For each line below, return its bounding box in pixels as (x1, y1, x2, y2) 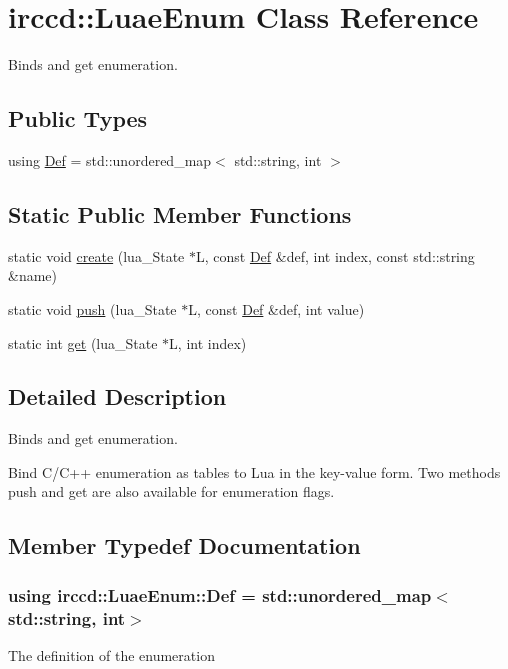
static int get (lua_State (8, 332, 158, 353)
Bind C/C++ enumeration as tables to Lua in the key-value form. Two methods (8, 461, 501, 482)
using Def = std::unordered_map (8, 149, 212, 170)
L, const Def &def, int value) (188, 298, 365, 319)
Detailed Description (8, 381, 227, 412)
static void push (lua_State (8, 298, 177, 319)
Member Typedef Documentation (8, 530, 361, 561)
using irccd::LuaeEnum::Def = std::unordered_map (8, 582, 432, 607)
